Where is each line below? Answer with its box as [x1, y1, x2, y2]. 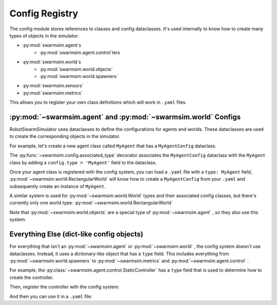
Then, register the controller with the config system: [9, 284, 120, 290]
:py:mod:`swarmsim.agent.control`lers [39, 49, 120, 55]
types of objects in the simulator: [9, 32, 79, 39]
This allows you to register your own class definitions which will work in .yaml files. [9, 99, 187, 105]
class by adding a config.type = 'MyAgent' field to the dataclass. [9, 159, 157, 165]
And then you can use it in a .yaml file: [9, 293, 92, 299]
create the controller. [9, 274, 54, 280]
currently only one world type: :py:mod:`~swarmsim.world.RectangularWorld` [9, 200, 173, 206]
